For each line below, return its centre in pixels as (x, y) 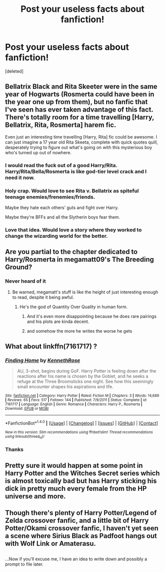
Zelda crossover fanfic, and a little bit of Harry (77, 520)
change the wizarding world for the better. (56, 236)
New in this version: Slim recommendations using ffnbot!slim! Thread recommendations (79, 432)
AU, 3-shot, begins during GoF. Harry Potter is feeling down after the (87, 371)
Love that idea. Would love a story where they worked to (73, 229)
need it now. (20, 177)
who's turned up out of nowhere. (38, 152)
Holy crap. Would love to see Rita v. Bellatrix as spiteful (72, 191)
